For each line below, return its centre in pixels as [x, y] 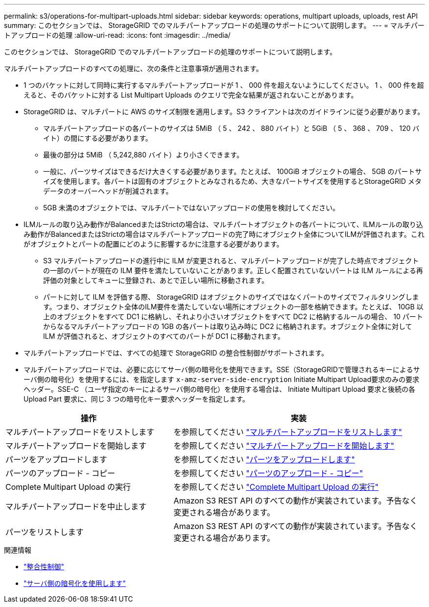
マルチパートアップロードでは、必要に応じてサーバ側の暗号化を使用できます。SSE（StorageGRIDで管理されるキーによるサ [222, 369]
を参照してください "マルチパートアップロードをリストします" [288, 432]
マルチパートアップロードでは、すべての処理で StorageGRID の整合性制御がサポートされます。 [176, 353]
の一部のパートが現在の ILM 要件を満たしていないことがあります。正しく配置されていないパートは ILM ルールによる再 [233, 270]
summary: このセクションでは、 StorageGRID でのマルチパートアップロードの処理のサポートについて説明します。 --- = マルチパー [214, 25]
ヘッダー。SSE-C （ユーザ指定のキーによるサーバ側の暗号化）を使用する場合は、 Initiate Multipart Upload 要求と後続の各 [220, 389]
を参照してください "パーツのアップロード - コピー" [268, 473]
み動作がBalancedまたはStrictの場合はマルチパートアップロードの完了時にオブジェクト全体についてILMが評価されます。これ [224, 234]
